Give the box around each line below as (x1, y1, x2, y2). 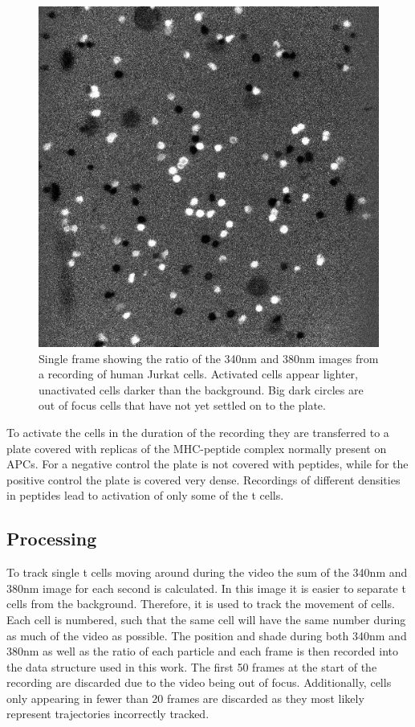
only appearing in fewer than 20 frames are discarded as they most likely (6, 689, 364, 706)
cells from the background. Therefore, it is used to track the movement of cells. (6, 595, 395, 612)
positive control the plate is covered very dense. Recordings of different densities (6, 471, 401, 488)
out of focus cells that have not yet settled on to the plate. (39, 397, 326, 414)
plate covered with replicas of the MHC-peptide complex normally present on (6, 439, 387, 456)
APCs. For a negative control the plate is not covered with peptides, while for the (6, 455, 409, 472)
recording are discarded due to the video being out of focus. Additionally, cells (6, 674, 392, 691)
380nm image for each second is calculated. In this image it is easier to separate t (6, 579, 406, 596)
